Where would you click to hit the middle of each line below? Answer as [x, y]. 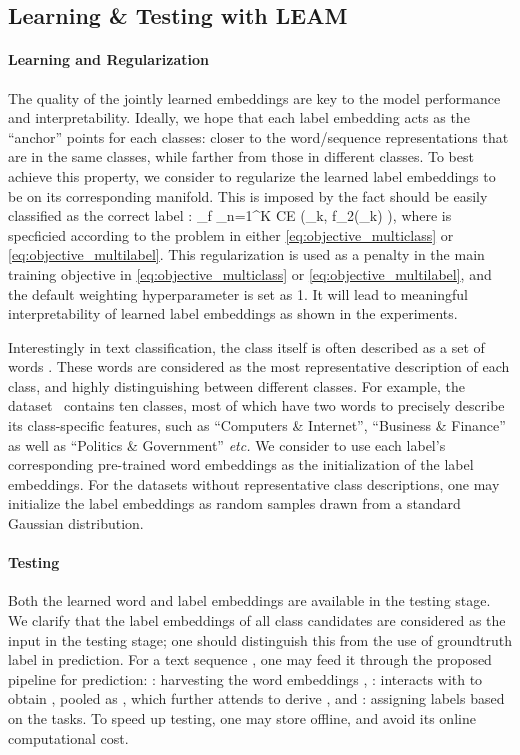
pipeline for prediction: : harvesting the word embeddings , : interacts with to [245, 678]
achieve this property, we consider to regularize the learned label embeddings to [252, 175]
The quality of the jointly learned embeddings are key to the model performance [254, 97]
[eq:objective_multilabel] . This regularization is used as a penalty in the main [246, 254]
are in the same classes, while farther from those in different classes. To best [241, 156]
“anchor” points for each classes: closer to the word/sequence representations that [258, 136]
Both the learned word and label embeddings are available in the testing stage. [249, 600]
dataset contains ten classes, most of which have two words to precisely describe [256, 405]
